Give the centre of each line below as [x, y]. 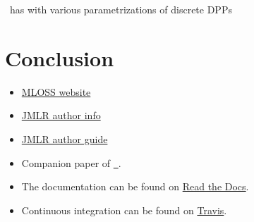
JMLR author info [61, 115]
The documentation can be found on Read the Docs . [135, 186]
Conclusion [60, 57]
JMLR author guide [65, 138]
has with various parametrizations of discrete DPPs [121, 9]
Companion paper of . [71, 162]
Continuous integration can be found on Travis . [124, 210]
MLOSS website [56, 91]
